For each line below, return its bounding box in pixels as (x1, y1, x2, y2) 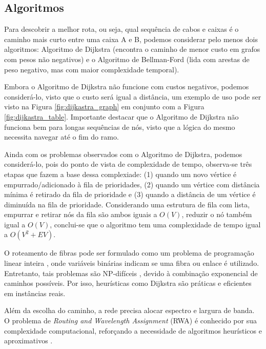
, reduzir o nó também (181, 209, 252, 220)
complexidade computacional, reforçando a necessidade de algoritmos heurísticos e (4, 325, 262, 336)
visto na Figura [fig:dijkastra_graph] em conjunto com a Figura (4, 101, 204, 112)
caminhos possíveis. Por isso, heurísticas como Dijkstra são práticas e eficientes (4, 278, 252, 288)
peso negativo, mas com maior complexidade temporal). (4, 64, 179, 74)
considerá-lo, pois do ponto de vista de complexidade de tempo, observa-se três (4, 159, 252, 169)
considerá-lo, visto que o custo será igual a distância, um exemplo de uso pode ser (4, 91, 261, 102)
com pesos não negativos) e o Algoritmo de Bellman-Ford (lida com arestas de (4, 53, 250, 64)
